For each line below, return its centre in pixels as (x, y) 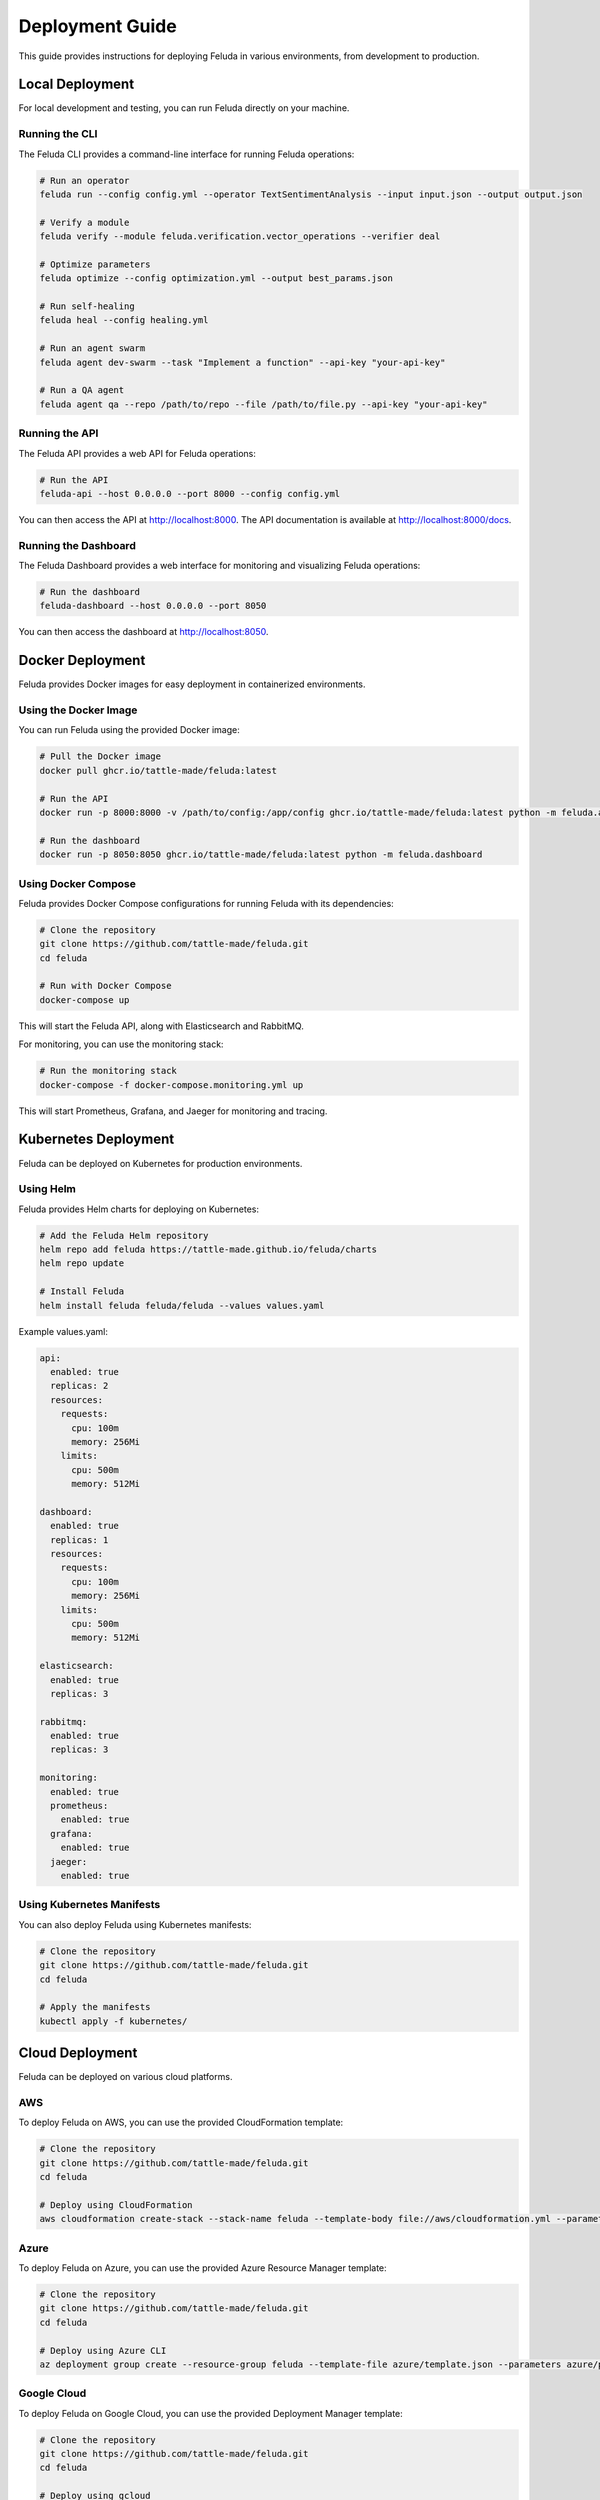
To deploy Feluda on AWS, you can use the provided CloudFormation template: (181, 2122)
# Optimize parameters (95, 264)
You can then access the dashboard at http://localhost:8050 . (143, 632)
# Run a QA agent (82, 390)
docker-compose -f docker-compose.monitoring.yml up (171, 1084)
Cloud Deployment (78, 2053)
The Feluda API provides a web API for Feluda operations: (137, 453)
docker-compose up (84, 999)
